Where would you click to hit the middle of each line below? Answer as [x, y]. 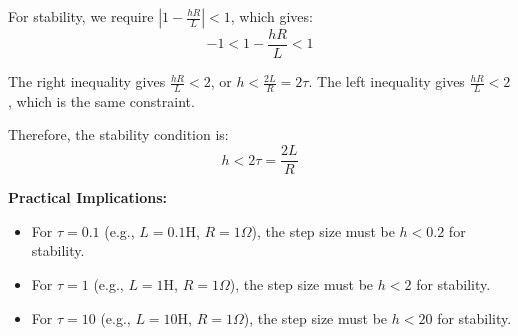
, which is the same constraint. [101, 100]
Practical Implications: [88, 197]
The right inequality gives [87, 81]
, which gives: [271, 16]
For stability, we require [81, 16]
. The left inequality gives [386, 81]
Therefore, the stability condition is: [118, 134]
